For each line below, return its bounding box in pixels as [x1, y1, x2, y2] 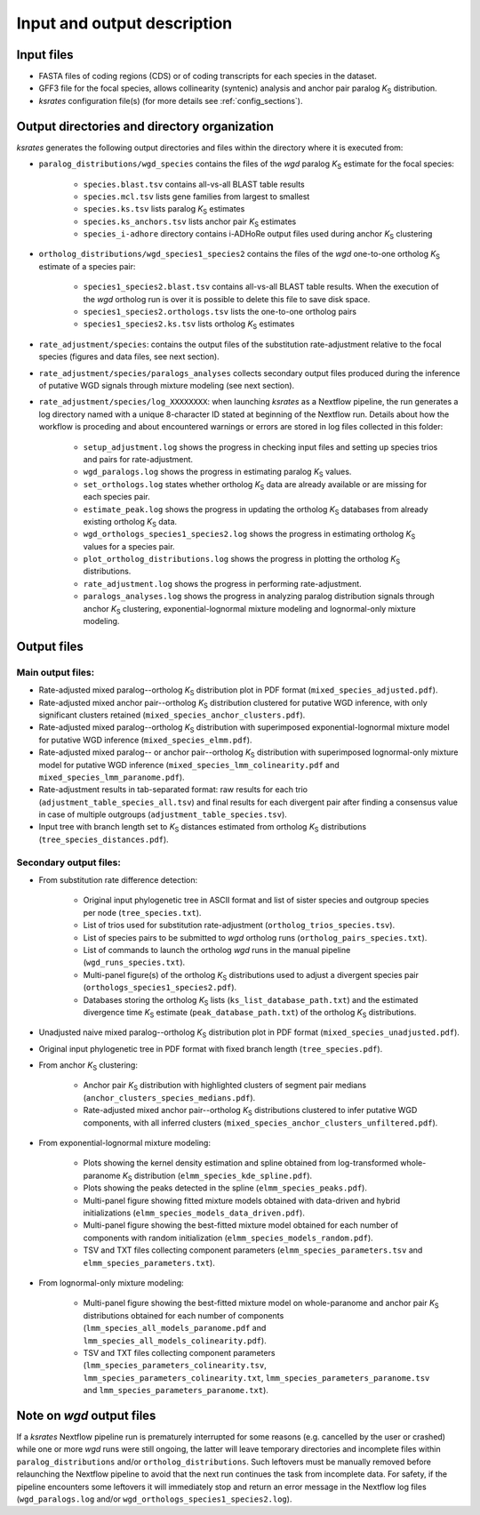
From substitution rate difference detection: [38, 875, 198, 886]
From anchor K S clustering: [38, 1060, 138, 1072]
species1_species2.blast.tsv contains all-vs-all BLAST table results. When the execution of [83, 281, 439, 293]
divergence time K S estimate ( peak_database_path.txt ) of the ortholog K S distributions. [83, 1006, 417, 1020]
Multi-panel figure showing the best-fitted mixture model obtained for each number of [83, 1220, 399, 1230]
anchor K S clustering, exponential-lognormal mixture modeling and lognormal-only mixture [83, 603, 417, 616]
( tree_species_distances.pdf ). [38, 834, 169, 845]
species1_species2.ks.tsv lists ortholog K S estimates [83, 318, 295, 332]
